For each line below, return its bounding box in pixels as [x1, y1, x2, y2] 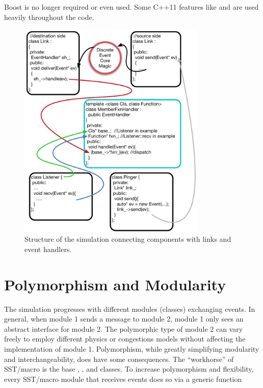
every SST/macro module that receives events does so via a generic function [4, 373, 242, 384]
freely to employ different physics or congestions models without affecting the [4, 333, 246, 344]
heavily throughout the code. [4, 11, 94, 22]
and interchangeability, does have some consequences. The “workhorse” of [4, 353, 234, 364]
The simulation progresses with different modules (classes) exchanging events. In [4, 303, 255, 314]
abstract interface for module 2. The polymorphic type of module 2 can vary [4, 323, 243, 334]
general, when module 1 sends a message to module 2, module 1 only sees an [4, 313, 244, 324]
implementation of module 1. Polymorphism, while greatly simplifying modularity [4, 343, 259, 354]
